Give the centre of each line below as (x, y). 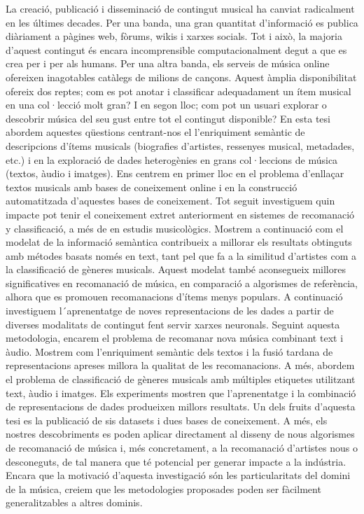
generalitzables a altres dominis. (74, 502)
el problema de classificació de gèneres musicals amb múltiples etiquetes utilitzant (181, 379)
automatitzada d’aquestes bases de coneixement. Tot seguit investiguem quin (170, 201)
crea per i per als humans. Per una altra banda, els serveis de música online (168, 63)
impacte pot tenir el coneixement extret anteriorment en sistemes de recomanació (180, 214)
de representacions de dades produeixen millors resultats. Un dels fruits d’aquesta (181, 407)
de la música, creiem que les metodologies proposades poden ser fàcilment (163, 488)
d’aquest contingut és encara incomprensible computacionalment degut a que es (176, 49)
